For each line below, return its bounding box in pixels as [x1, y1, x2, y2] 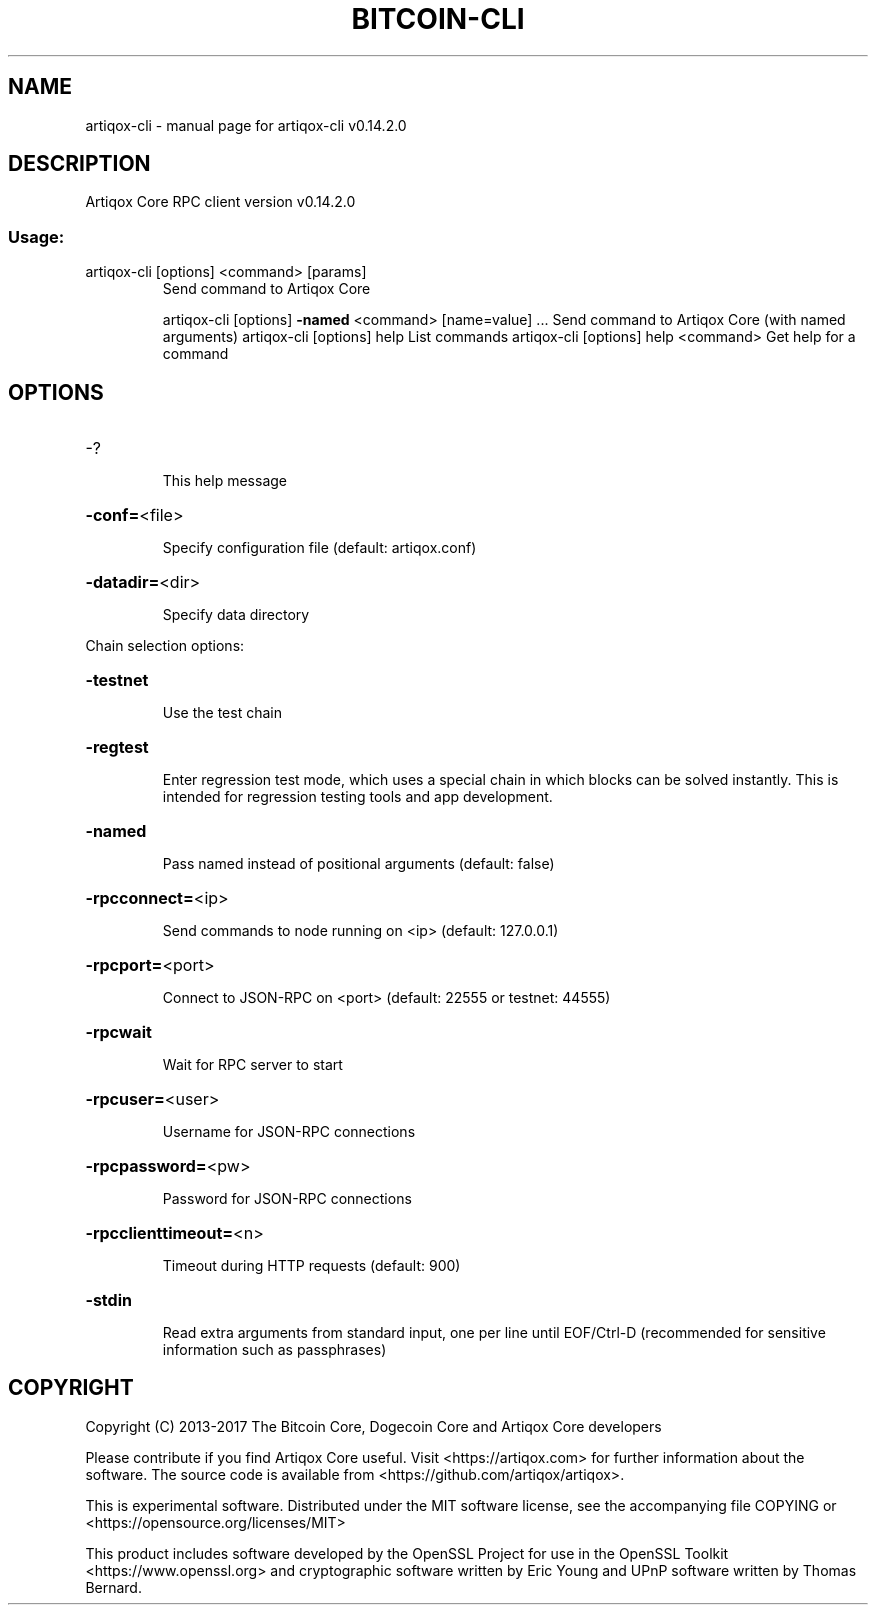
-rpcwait [85, 1022, 152, 1043]
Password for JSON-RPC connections [162, 1190, 412, 1208]
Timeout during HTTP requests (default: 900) [162, 1257, 461, 1275]
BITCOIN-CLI [351, 2, 525, 36]
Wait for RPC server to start [162, 1056, 343, 1074]
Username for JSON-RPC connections [162, 1123, 416, 1141]
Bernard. [85, 1578, 142, 1596]
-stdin [85, 1290, 132, 1311]
